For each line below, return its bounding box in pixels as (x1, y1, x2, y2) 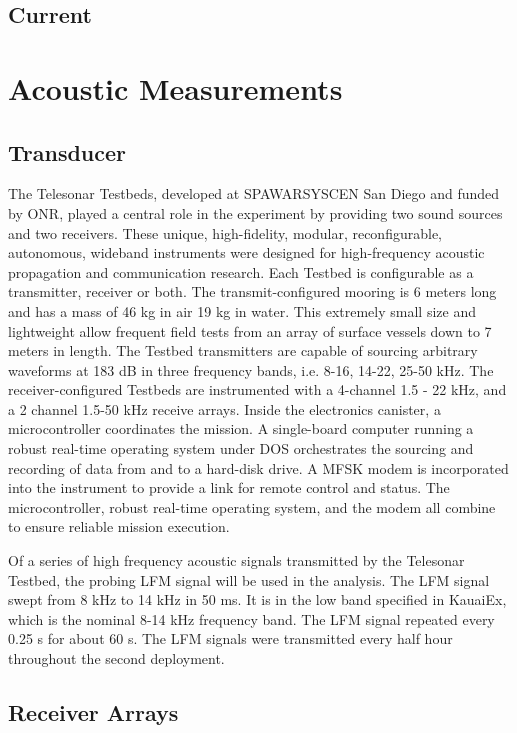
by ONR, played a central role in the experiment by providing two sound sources (8, 202, 503, 223)
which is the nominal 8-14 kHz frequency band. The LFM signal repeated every (8, 608, 495, 629)
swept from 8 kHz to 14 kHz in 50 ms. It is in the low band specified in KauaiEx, (8, 589, 507, 610)
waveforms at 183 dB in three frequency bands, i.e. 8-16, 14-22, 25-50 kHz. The (8, 359, 494, 380)
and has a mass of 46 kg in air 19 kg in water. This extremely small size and (8, 300, 476, 321)
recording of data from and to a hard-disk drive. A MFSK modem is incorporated (8, 457, 509, 478)
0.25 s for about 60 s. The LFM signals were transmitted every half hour (8, 628, 453, 649)
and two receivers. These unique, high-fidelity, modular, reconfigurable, (8, 222, 442, 243)
